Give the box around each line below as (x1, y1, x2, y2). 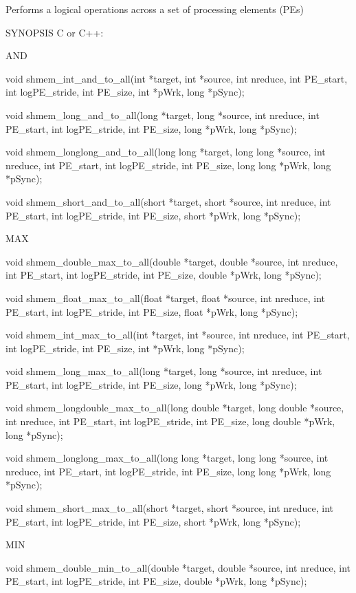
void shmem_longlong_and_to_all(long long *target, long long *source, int (5, 144, 326, 159)
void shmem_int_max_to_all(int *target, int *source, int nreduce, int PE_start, (5, 327, 350, 342)
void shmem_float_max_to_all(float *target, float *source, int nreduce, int (5, 290, 326, 305)
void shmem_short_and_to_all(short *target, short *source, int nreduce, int (5, 194, 331, 208)
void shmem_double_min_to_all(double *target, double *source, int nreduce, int (5, 560, 351, 574)
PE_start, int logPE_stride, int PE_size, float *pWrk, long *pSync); (5, 304, 298, 319)
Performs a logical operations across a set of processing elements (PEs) (5, 2, 304, 16)
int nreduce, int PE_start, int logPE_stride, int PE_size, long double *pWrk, (5, 414, 335, 429)
